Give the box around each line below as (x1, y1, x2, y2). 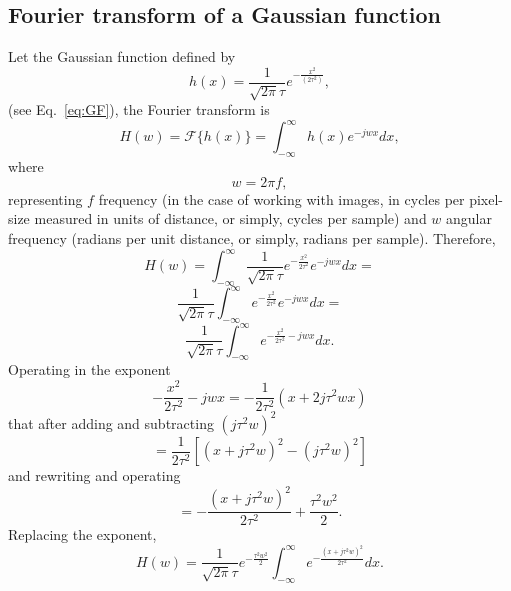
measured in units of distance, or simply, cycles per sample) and (34, 208, 427, 229)
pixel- (469, 188, 504, 209)
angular (446, 208, 493, 229)
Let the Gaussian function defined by (8, 46, 236, 67)
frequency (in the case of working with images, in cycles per (98, 188, 465, 209)
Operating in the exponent (8, 359, 171, 380)
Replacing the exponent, (8, 524, 157, 545)
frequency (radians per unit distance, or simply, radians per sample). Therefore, (8, 227, 496, 248)
